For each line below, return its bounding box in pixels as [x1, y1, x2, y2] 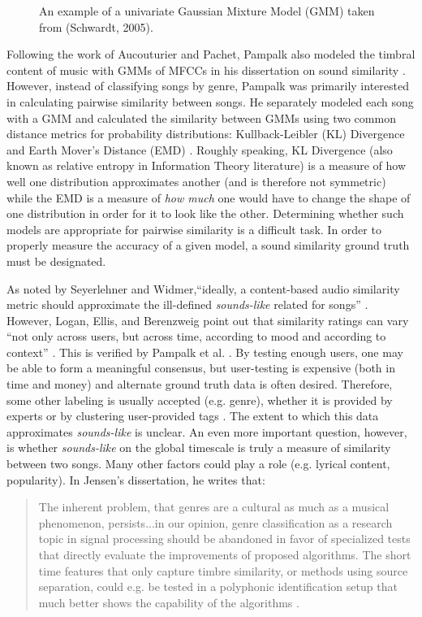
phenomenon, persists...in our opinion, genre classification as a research [38, 514, 393, 531]
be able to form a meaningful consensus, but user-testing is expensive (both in [6, 359, 395, 376]
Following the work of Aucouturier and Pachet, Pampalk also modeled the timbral [6, 46, 416, 63]
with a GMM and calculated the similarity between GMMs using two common [6, 109, 396, 126]
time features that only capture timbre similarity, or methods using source [38, 562, 408, 579]
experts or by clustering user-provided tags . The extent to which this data [6, 407, 379, 424]
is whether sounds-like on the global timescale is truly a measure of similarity [6, 439, 391, 456]
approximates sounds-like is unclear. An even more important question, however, [6, 423, 407, 440]
